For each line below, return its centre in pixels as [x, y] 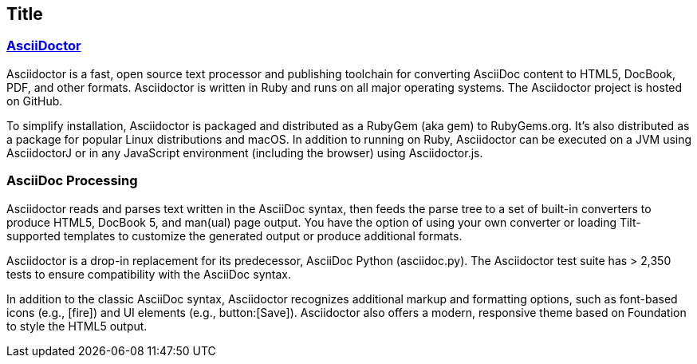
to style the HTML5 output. [77, 326]
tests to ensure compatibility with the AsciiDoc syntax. [149, 274]
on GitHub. [35, 101]
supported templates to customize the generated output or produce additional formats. [234, 235]
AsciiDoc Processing [72, 181]
